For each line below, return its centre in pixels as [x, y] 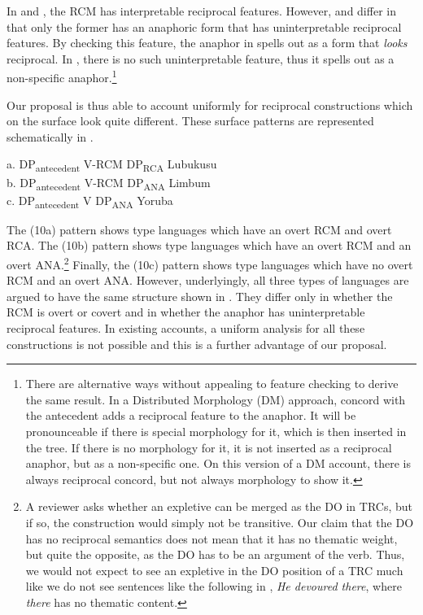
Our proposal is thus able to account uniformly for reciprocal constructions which [210, 105]
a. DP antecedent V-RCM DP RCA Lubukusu [112, 165]
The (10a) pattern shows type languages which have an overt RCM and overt [199, 229]
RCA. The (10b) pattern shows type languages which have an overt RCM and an [209, 245]
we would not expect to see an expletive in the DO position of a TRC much [214, 570]
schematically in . [50, 136]
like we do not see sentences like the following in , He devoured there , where [214, 586]
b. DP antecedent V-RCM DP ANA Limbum [109, 183]
